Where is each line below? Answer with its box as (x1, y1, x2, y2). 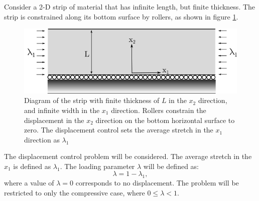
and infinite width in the (24, 104, 100, 115)
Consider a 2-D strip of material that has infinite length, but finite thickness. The (4, 1, 255, 11)
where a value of (4, 177, 54, 188)
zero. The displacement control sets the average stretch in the (24, 124, 213, 135)
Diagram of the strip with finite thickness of (24, 95, 160, 105)
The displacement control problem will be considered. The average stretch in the (4, 151, 252, 161)
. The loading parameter (60, 160, 135, 171)
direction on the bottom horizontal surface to (95, 114, 235, 125)
